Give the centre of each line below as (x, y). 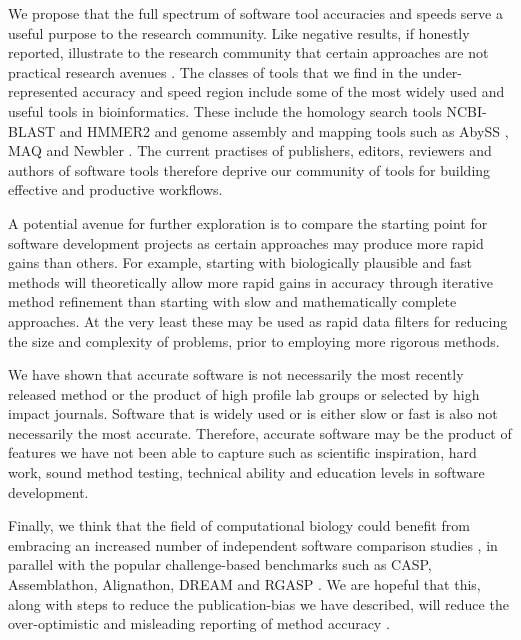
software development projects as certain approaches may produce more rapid (246, 242)
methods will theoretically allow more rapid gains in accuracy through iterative (250, 281)
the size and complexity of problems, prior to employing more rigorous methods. (254, 340)
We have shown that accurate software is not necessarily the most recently (236, 374)
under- (442, 71)
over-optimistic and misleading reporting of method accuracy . (199, 623)
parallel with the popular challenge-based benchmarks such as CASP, (220, 564)
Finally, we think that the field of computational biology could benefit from (239, 525)
